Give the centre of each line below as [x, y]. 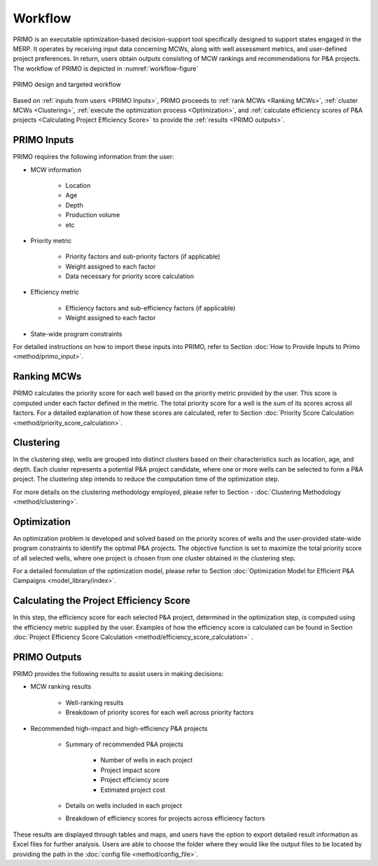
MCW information [56, 170]
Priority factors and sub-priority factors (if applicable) [143, 256]
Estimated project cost [133, 790]
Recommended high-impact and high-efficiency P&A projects [119, 728]
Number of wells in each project [147, 760]
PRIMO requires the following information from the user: [93, 157]
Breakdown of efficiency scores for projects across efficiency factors [165, 818]
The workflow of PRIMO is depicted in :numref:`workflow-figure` [106, 68]
